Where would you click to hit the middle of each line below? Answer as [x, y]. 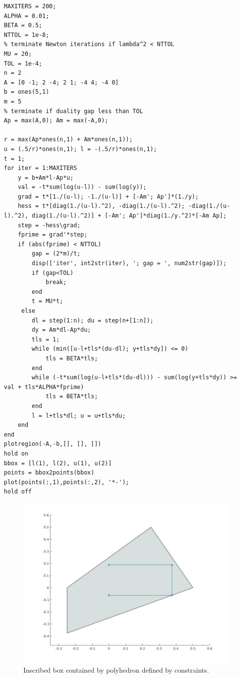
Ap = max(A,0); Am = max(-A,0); [56, 121]
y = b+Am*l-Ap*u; [46, 178]
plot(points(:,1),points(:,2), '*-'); [67, 482]
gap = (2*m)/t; [56, 254]
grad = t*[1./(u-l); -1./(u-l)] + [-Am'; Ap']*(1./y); [108, 196]
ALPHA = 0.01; [27, 16]
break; [56, 282]
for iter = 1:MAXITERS [41, 168]
